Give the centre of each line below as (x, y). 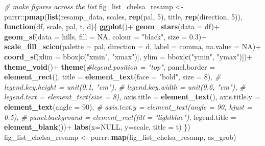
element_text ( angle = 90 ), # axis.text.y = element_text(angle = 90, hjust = (128, 106)
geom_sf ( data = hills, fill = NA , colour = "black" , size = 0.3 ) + (106, 36)
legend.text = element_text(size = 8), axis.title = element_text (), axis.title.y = (132, 97)
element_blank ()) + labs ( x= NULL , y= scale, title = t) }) (97, 127)
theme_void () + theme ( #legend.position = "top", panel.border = (110, 66)
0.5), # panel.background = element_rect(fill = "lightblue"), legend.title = (120, 117)
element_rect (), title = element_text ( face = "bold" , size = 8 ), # (113, 77)
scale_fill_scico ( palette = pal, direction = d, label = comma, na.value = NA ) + (133, 46)
